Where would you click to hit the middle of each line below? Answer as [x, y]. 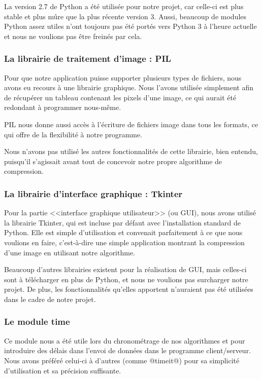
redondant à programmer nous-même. [63, 107]
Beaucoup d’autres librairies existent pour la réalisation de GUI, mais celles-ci [125, 269]
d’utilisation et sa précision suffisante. [63, 370]
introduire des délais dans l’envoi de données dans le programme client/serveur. [128, 350]
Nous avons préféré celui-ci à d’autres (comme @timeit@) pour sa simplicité [122, 360]
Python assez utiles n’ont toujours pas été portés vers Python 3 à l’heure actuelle [130, 26]
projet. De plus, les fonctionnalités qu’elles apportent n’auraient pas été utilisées [129, 289]
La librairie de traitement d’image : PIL [88, 59]
